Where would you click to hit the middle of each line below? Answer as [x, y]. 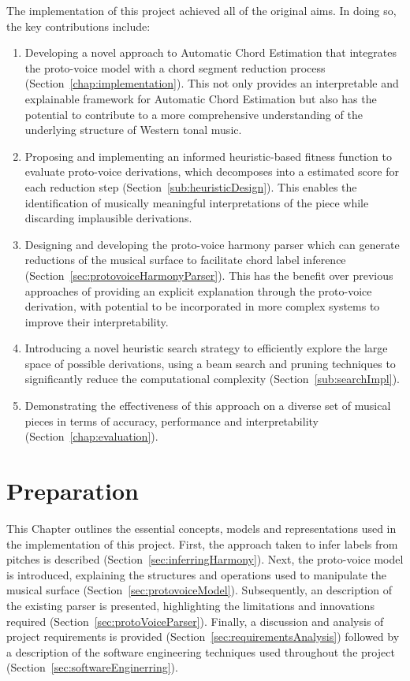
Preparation [73, 491]
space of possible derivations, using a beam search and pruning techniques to [210, 363]
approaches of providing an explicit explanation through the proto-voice [198, 290]
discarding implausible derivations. [108, 218]
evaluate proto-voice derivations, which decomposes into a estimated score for [212, 171]
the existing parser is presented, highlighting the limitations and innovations [190, 605]
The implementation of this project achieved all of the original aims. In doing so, [201, 10]
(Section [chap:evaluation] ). [91, 436]
